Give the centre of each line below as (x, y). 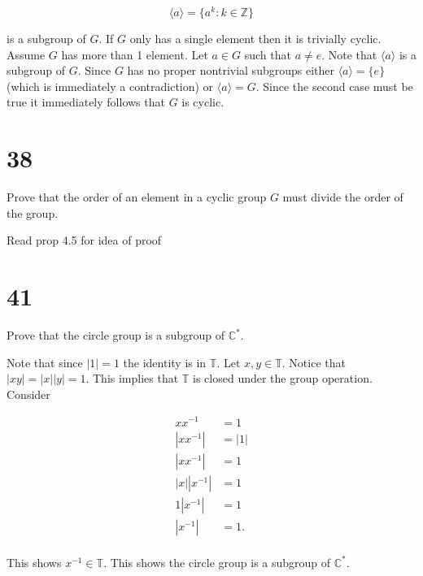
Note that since (45, 362)
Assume (26, 54)
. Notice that (314, 362)
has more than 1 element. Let (135, 54)
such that (268, 54)
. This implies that (132, 378)
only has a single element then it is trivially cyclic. (255, 39)
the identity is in (165, 362)
